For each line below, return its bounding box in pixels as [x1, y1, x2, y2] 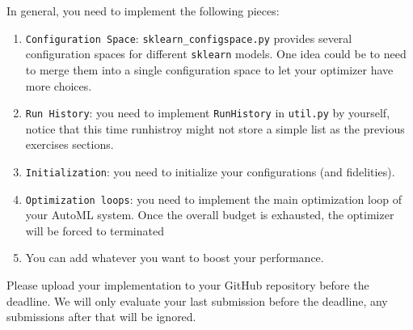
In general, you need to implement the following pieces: [6, 2, 280, 19]
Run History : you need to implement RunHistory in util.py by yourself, [25, 104, 390, 121]
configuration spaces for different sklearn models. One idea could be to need [25, 45, 407, 62]
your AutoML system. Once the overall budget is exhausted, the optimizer [25, 206, 394, 223]
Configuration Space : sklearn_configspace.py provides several [25, 29, 352, 46]
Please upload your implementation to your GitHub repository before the [6, 277, 369, 294]
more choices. [25, 77, 92, 94]
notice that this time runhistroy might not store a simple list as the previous [25, 120, 405, 137]
